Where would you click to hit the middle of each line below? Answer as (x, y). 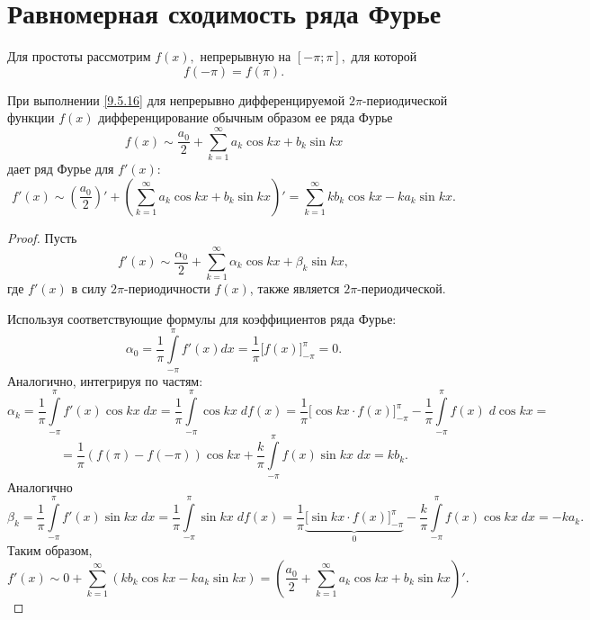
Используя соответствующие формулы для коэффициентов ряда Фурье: (202, 318)
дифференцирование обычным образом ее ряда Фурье (246, 117)
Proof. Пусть (42, 237)
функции (31, 117)
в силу (89, 288)
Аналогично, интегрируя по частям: (105, 380)
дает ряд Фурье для (61, 169)
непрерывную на (246, 56)
